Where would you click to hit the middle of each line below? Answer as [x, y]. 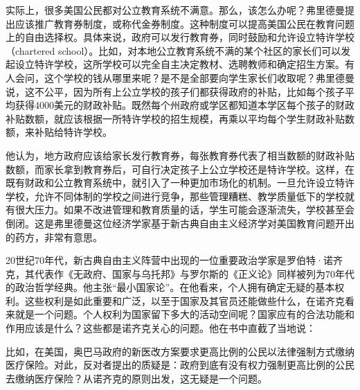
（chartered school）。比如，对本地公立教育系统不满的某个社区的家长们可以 [173, 50]
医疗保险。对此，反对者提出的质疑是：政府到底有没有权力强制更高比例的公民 [180, 365]
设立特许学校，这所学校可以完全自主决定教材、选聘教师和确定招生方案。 [180, 64]
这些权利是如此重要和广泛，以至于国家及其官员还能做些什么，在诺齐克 [184, 300]
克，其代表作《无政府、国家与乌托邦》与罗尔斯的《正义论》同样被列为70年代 [180, 273]
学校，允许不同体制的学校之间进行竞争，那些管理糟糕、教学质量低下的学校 [175, 196]
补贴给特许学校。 [73, 132]
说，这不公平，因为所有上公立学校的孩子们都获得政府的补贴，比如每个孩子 [175, 91]
